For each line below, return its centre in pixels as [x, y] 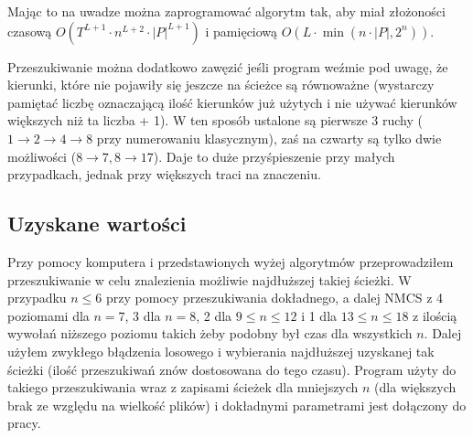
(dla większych [415, 387]
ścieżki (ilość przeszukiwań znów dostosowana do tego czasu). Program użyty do [232, 369]
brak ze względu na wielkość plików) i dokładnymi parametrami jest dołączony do [237, 405]
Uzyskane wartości [97, 224]
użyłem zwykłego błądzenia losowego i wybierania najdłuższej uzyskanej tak [221, 351]
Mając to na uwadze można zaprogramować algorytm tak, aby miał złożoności [226, 11]
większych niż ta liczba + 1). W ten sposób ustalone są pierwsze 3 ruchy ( [215, 120]
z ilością [435, 315]
